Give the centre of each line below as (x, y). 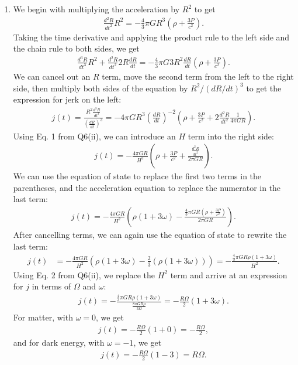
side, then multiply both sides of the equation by (101, 88)
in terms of (51, 286)
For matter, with (43, 317)
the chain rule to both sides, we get (76, 48)
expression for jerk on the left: (67, 99)
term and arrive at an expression (229, 274)
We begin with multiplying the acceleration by (96, 9)
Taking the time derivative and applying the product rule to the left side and (151, 37)
